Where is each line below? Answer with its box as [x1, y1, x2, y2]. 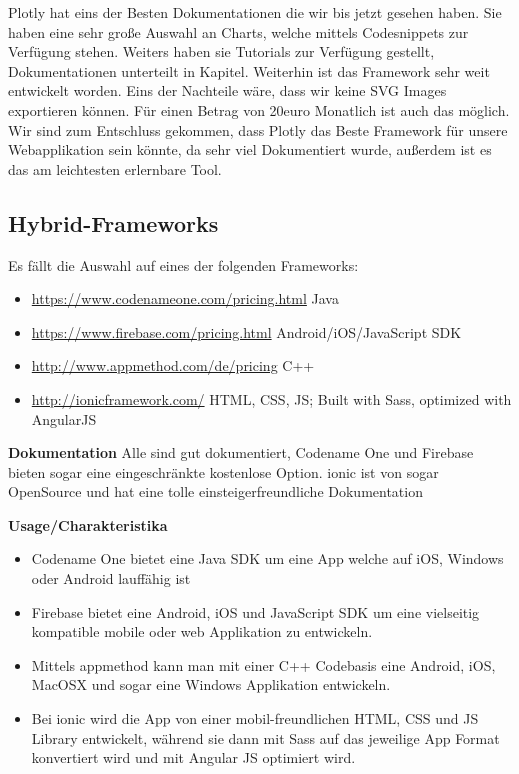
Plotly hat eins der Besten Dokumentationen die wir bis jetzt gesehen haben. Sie [8, 2, 502, 22]
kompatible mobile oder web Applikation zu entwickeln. [31, 621, 373, 642]
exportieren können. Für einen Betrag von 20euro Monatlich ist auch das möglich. [8, 99, 510, 120]
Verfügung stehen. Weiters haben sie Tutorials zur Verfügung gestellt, [8, 41, 435, 62]
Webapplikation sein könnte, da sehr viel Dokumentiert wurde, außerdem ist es [8, 139, 492, 160]
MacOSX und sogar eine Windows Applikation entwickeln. [31, 674, 391, 695]
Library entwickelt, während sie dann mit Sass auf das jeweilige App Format [31, 727, 500, 748]
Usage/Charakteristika [8, 514, 168, 535]
